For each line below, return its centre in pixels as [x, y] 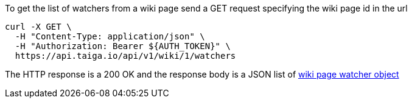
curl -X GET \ [38, 27]
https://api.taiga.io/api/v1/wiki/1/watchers [125, 56]
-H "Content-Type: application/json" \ [110, 36]
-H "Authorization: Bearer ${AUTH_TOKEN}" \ [123, 46]
